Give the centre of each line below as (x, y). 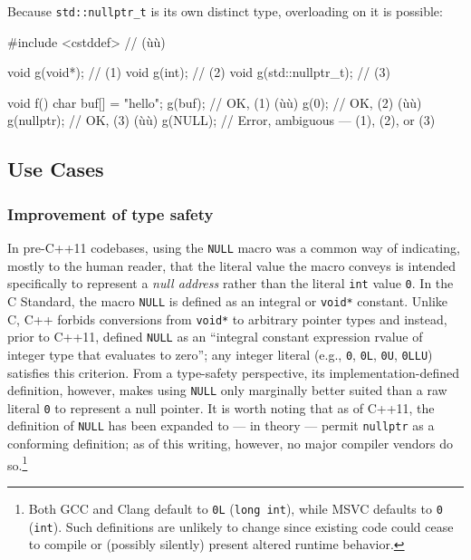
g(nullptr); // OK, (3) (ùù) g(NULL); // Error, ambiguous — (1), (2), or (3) (221, 120)
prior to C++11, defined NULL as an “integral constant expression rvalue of (215, 337)
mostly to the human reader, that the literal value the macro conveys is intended (232, 265)
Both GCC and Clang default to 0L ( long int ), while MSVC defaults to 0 (235, 508)
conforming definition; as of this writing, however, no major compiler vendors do (231, 444)
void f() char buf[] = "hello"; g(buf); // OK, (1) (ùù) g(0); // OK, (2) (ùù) (215, 102)
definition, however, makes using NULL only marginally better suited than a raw (227, 390)
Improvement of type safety (111, 213)
